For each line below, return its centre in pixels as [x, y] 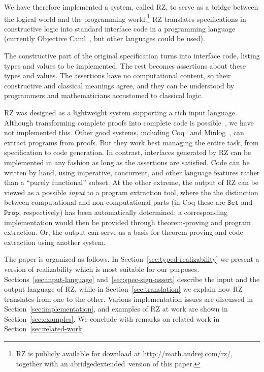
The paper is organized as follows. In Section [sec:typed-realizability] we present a [132, 259]
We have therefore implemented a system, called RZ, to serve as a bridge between [131, 7]
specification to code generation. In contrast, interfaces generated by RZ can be [128, 152]
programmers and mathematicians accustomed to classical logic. [104, 95]
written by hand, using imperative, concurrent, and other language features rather [132, 172]
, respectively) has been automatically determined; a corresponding [123, 212]
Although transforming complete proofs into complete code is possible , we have [129, 122]
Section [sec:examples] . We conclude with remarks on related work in [112, 318]
